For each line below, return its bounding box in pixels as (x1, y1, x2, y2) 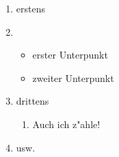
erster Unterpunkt (32, 48, 108, 62)
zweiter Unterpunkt (32, 70, 114, 85)
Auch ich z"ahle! (32, 116, 101, 131)
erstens (16, 1, 45, 15)
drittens (16, 94, 49, 108)
